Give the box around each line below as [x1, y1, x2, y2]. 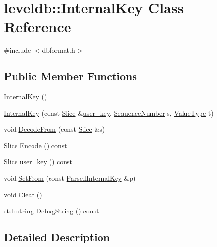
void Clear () [4, 189, 42, 199]
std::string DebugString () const [4, 206, 99, 216]
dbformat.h [42, 45, 75, 55]
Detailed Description [4, 229, 110, 245]
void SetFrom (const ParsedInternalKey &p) [4, 173, 136, 183]
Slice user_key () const [4, 157, 72, 167]
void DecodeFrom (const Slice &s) [4, 124, 105, 134]
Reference [4, 17, 71, 36]
